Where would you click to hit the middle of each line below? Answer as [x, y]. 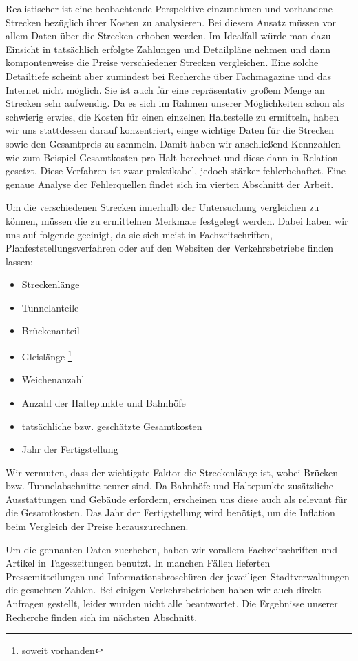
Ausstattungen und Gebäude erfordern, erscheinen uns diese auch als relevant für [177, 499]
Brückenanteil [51, 330]
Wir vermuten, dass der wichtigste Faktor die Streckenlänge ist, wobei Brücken [172, 472]
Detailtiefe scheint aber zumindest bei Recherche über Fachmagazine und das [169, 75]
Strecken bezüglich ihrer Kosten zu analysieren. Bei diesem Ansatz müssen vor [171, 22]
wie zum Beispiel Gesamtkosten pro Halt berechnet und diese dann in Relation [172, 157]
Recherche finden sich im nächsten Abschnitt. [102, 617]
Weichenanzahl [53, 379]
